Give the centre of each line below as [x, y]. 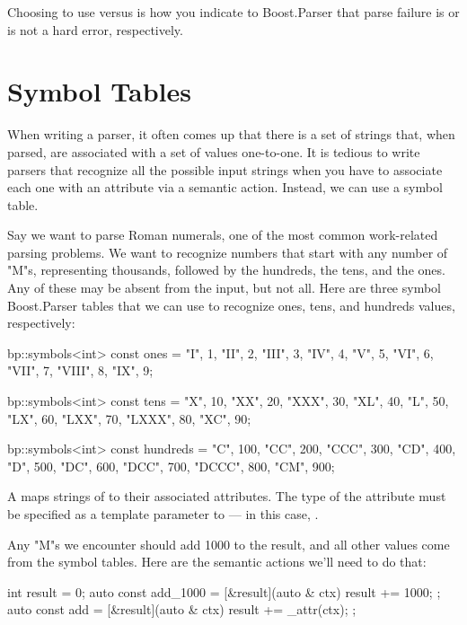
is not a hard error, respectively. [95, 29]
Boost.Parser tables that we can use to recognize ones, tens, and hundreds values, [231, 305]
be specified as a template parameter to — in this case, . [163, 514]
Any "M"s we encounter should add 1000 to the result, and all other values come [229, 544]
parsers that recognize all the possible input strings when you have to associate [225, 169]
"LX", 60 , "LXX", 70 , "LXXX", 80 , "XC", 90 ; [129, 418]
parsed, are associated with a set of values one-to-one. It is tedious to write [214, 151]
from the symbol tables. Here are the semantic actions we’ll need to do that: [217, 562]
